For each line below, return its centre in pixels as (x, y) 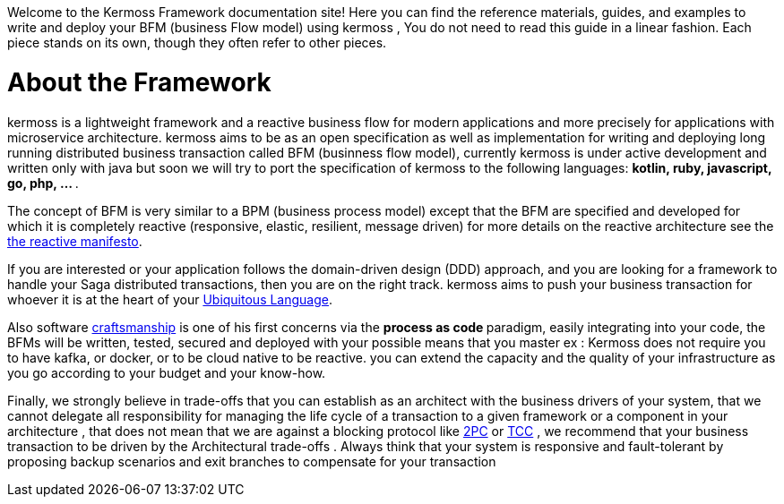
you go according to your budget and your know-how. (167, 372)
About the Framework (139, 82)
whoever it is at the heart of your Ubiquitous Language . (170, 299)
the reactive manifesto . (75, 241)
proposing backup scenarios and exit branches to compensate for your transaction (252, 461)
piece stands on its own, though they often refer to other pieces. (197, 43)
